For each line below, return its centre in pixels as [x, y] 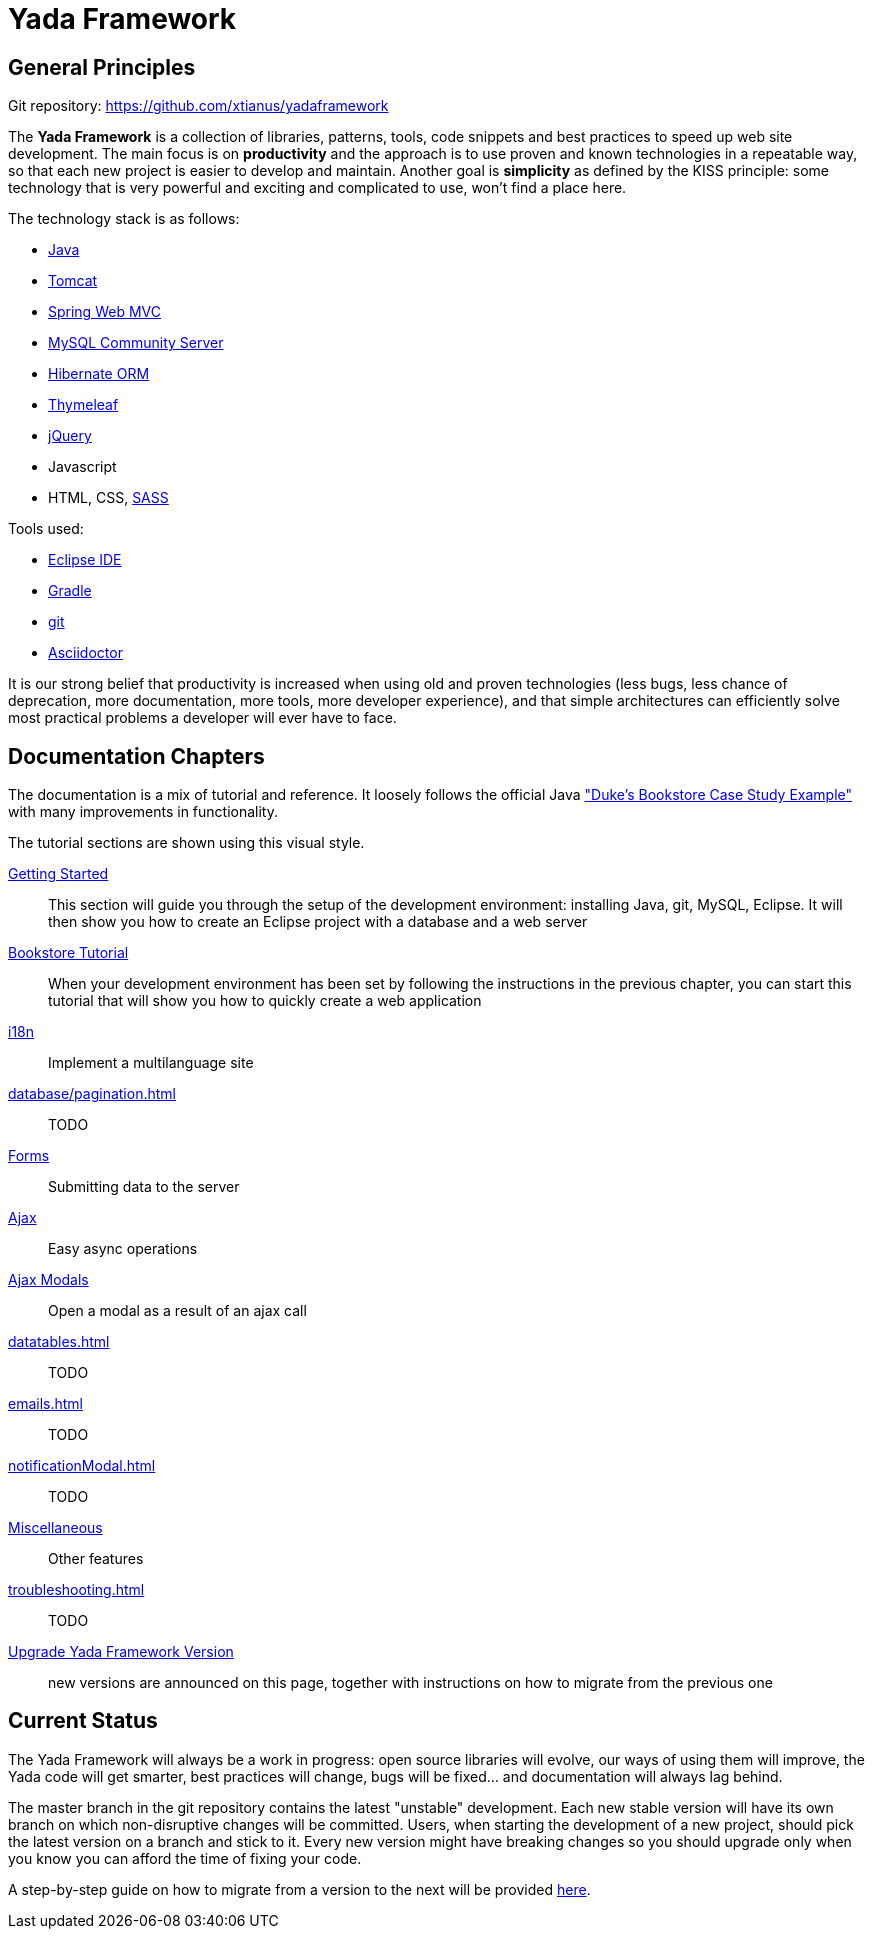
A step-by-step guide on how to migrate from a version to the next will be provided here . [299, 1889]
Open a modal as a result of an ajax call [177, 1311]
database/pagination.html [92, 1094]
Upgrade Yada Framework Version [121, 1652]
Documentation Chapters [136, 756]
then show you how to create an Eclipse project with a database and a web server [318, 922]
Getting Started [58, 874]
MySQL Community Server [136, 343]
